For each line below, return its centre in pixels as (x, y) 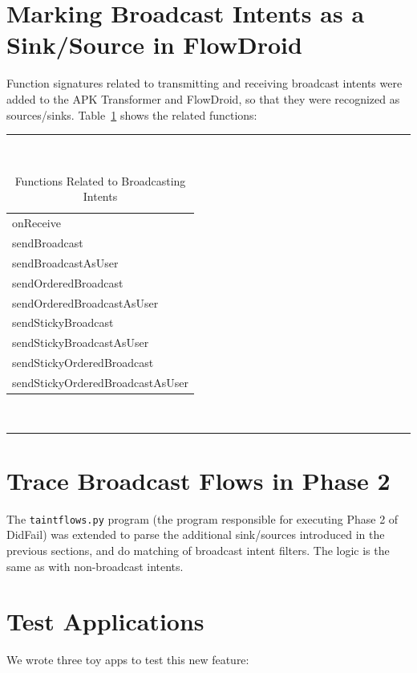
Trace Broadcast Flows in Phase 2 (198, 480)
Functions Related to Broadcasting (100, 180)
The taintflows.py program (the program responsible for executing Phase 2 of (202, 518)
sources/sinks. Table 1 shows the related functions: (132, 114)
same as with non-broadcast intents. (95, 566)
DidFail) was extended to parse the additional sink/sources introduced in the (196, 534)
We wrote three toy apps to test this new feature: (128, 660)
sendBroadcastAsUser (65, 262)
